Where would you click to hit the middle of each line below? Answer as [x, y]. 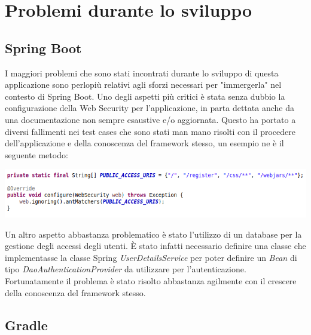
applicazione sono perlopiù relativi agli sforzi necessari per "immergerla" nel [143, 84]
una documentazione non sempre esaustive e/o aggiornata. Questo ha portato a [150, 119]
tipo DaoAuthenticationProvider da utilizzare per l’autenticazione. [126, 269]
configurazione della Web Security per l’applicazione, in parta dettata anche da [150, 108]
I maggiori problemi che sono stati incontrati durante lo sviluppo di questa [142, 73]
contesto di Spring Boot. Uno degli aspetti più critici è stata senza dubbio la [145, 96]
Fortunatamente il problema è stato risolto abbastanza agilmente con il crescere [151, 280]
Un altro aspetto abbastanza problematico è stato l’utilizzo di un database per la [153, 234]
